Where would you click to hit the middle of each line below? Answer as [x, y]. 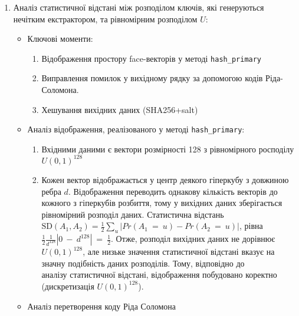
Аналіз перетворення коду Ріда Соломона [102, 306]
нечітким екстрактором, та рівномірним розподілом [105, 19]
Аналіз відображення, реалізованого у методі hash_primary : [136, 129]
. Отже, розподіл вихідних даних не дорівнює [193, 239]
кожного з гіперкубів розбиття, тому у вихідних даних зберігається [162, 203]
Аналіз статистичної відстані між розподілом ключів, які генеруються [139, 7]
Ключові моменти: [60, 39]
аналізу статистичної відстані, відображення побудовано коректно [159, 275]
